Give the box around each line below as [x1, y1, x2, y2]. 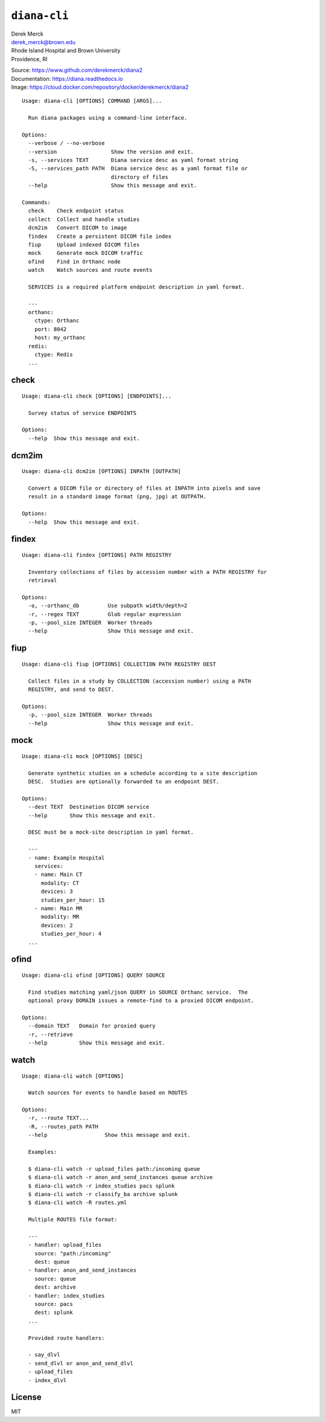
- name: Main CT [34, 871, 83, 878]
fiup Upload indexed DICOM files [28, 241, 140, 248]
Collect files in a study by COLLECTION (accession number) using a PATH [28, 677, 251, 684]
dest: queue [34, 1258, 70, 1266]
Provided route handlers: [28, 1334, 105, 1341]
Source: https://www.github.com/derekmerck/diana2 [11, 66, 143, 74]
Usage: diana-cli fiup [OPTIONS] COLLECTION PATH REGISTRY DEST [22, 660, 217, 668]
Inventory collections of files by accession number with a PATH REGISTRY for [28, 568, 267, 575]
